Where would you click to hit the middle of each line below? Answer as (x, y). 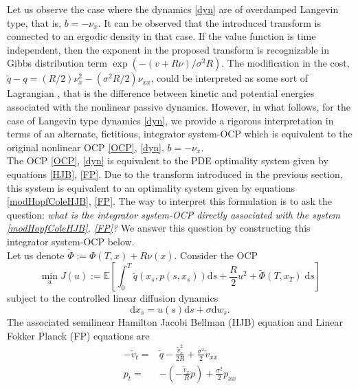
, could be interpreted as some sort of (230, 78)
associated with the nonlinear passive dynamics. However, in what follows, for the (179, 106)
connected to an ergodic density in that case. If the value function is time (161, 36)
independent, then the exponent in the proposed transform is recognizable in (168, 49)
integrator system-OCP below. (71, 241)
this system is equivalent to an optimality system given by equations (151, 187)
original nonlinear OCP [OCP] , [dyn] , (86, 147)
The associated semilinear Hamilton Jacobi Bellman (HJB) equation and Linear (175, 321)
